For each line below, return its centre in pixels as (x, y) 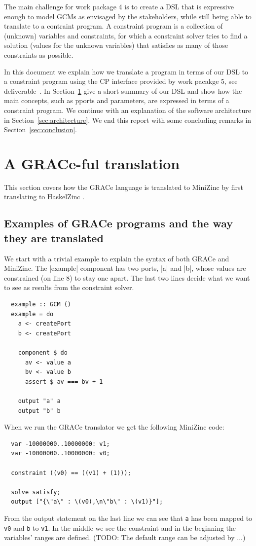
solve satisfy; (36, 492)
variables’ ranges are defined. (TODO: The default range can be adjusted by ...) (125, 537)
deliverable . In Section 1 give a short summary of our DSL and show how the (123, 91)
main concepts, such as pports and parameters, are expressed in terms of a (117, 100)
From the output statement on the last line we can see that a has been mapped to (128, 518)
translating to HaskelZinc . (44, 197)
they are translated (54, 237)
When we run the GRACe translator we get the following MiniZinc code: (114, 427)
